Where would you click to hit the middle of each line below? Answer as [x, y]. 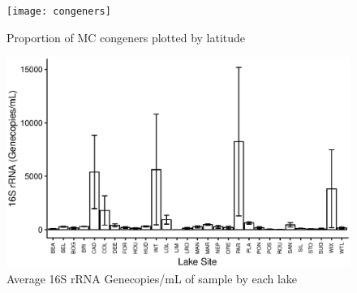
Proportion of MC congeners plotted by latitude [126, 37]
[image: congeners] [59, 11]
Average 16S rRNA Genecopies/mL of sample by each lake [152, 278]
